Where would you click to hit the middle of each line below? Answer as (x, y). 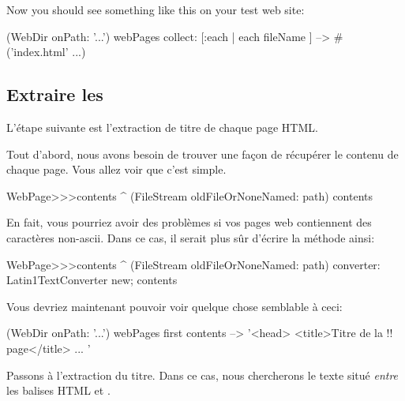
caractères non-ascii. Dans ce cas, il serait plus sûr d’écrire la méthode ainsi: (191, 237)
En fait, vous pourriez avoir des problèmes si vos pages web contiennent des (189, 222)
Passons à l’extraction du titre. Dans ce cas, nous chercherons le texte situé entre (202, 375)
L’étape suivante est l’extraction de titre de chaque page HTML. (162, 127)
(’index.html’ (37, 52)
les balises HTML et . (58, 390)
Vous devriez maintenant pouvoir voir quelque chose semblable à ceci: (174, 306)
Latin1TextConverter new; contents (92, 280)
